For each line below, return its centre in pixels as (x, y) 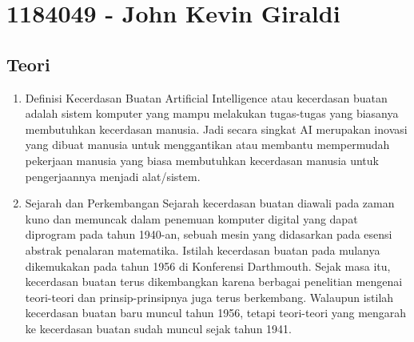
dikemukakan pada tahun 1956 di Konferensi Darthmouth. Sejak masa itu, (208, 266)
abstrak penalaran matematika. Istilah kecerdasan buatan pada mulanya (203, 249)
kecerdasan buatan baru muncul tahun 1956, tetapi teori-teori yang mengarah (216, 313)
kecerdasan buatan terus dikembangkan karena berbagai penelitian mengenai (214, 282)
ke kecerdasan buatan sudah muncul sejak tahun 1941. (158, 328)
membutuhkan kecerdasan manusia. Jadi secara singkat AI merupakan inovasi (216, 129)
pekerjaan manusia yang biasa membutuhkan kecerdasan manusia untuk (202, 160)
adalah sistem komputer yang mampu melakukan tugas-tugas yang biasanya (212, 113)
